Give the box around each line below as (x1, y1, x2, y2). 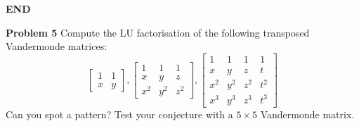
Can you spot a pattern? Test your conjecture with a (6, 106, 233, 121)
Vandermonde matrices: (6, 39, 107, 53)
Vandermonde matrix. (260, 106, 355, 121)
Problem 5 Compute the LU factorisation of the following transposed (6, 25, 310, 39)
